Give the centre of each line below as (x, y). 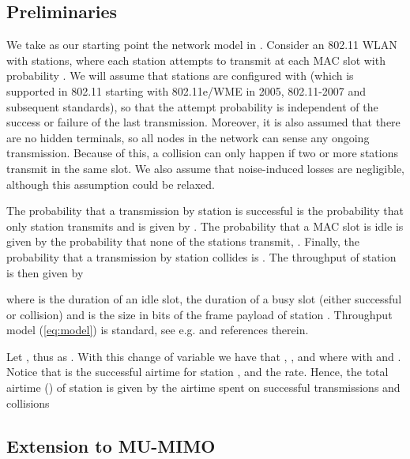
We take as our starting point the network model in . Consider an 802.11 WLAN (202, 45)
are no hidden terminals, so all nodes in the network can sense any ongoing (188, 137)
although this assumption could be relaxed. (111, 184)
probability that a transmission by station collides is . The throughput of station (201, 256)
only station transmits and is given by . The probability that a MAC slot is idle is (205, 226)
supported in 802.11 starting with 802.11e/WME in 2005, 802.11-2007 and (186, 90)
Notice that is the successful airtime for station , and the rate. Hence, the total (197, 372)
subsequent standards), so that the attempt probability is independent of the (192, 106)
